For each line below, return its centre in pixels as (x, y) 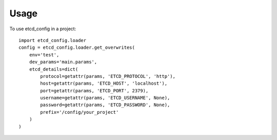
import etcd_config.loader (53, 40)
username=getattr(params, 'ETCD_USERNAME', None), (105, 98)
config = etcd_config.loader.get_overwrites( (77, 48)
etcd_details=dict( (54, 69)
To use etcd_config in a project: (43, 29)
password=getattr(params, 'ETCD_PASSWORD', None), (105, 105)
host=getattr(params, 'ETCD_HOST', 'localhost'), (104, 84)
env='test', (44, 55)
